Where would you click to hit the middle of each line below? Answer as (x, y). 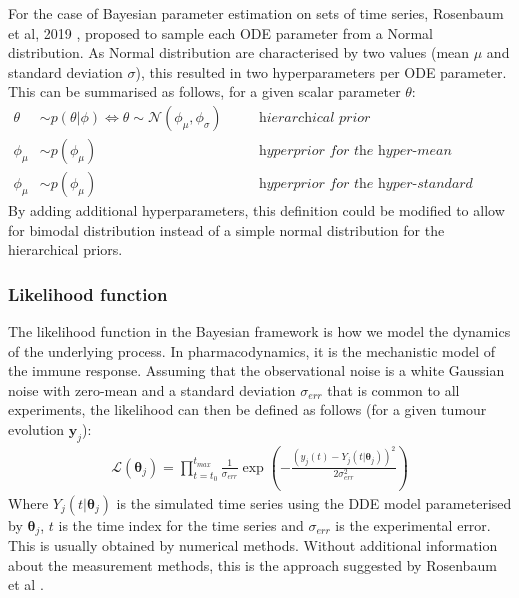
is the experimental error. (413, 524)
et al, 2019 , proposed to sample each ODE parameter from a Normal (220, 32)
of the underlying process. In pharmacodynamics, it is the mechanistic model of (252, 350)
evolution (36, 429)
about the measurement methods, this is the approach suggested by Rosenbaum (252, 564)
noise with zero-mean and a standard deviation (152, 389)
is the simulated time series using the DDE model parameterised (314, 502)
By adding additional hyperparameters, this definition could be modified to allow (256, 210)
